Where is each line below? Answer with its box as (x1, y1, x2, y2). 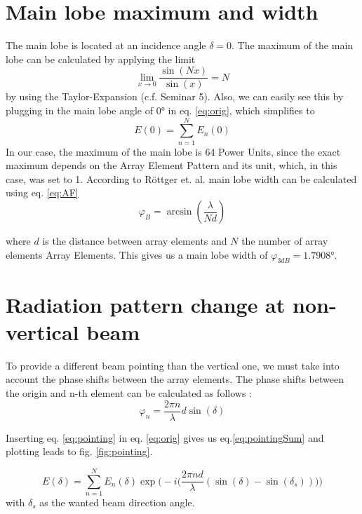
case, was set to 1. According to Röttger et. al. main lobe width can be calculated (6, 171, 357, 186)
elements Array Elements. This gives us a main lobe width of (6, 247, 268, 262)
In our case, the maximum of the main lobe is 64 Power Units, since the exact (6, 144, 341, 158)
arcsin (166, 207, 192, 217)
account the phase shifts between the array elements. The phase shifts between (6, 372, 344, 386)
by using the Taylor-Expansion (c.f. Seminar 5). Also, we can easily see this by (6, 89, 344, 104)
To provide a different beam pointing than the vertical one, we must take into (6, 358, 340, 372)
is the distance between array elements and (42, 234, 227, 248)
